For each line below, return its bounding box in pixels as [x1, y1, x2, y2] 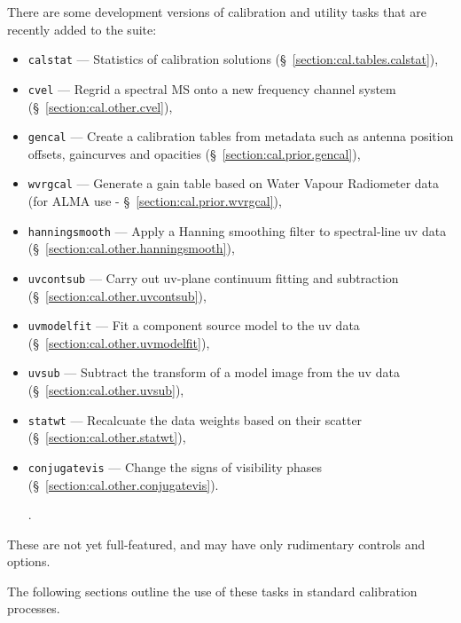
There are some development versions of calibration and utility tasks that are [7, 3, 427, 20]
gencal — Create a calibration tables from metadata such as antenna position [27, 127, 454, 146]
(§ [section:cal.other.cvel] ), [27, 97, 173, 115]
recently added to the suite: [7, 20, 157, 38]
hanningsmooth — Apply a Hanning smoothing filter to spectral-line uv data [27, 221, 447, 240]
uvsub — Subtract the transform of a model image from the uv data [27, 363, 400, 382]
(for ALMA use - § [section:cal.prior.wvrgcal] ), [27, 192, 282, 209]
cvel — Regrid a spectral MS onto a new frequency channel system [27, 79, 396, 98]
